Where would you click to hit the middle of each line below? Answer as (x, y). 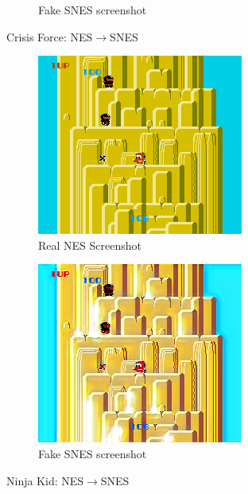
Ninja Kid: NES (45, 480)
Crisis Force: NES (50, 36)
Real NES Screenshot (90, 245)
